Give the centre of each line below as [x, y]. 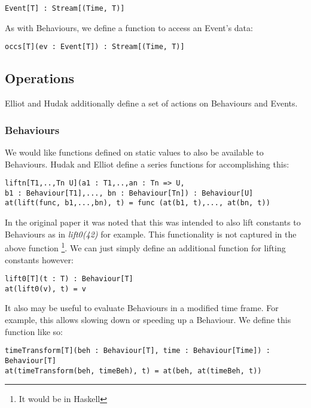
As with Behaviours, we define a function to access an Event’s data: [129, 27]
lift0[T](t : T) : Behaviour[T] [69, 279]
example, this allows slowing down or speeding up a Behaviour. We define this [148, 320]
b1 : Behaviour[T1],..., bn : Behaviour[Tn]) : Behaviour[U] [129, 193]
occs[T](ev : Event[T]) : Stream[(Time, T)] [95, 47]
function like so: [34, 331]
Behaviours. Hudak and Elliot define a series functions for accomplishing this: [147, 164]
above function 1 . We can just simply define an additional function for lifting [145, 247]
